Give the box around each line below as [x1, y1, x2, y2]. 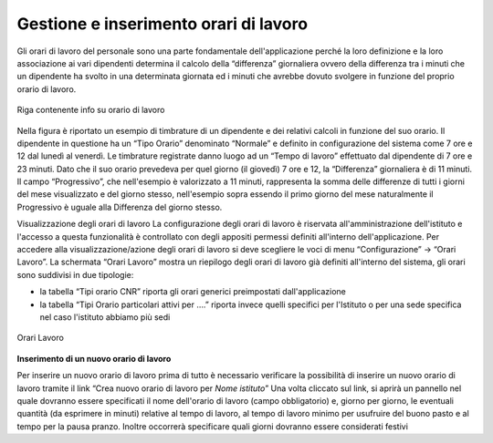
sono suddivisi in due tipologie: [16, 269, 134, 280]
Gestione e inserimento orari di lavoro [16, 14, 309, 34]
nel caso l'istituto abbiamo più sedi [39, 311, 171, 323]
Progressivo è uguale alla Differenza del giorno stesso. [16, 201, 223, 212]
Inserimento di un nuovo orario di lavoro [16, 353, 172, 364]
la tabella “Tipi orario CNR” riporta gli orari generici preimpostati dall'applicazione [39, 286, 346, 297]
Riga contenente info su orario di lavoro [16, 105, 165, 116]
